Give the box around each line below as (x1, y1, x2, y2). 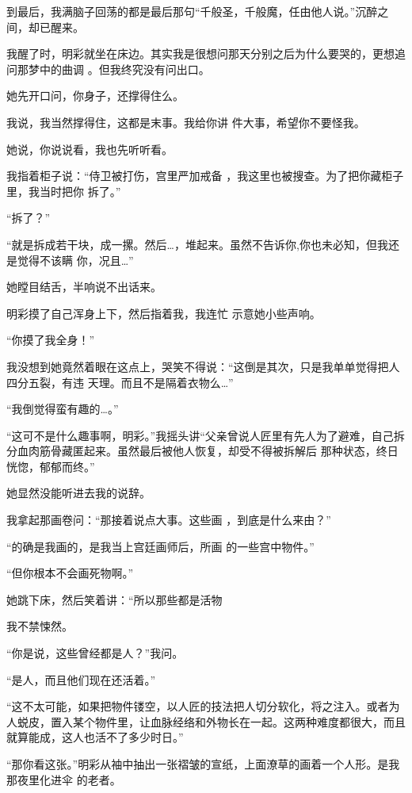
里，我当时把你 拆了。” (6, 182, 121, 199)
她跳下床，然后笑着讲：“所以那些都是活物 (6, 591, 223, 607)
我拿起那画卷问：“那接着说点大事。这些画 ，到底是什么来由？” (6, 511, 331, 528)
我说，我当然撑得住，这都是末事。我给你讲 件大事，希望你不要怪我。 (6, 113, 365, 130)
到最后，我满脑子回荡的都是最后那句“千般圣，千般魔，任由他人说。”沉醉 (6, 3, 378, 19)
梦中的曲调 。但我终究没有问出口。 (28, 60, 210, 77)
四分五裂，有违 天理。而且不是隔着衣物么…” (6, 374, 234, 390)
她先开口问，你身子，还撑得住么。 (6, 87, 184, 104)
